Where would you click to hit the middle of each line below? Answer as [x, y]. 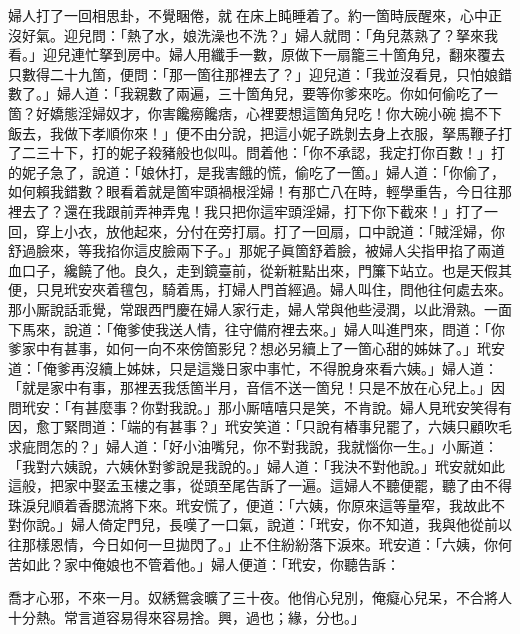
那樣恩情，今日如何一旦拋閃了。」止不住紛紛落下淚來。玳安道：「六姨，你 [259, 544]
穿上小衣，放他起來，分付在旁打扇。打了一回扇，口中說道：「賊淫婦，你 [270, 230]
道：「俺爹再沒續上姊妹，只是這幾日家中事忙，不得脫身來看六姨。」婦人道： [253, 367]
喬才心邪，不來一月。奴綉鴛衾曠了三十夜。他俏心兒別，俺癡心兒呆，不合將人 [260, 597]
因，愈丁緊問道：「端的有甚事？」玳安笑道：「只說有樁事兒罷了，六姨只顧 [246, 426]
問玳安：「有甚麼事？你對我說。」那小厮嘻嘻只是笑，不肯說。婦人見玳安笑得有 [260, 406]
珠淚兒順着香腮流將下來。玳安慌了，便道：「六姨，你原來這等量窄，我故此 [249, 504]
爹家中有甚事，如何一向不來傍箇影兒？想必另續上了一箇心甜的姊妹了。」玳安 [256, 348]
